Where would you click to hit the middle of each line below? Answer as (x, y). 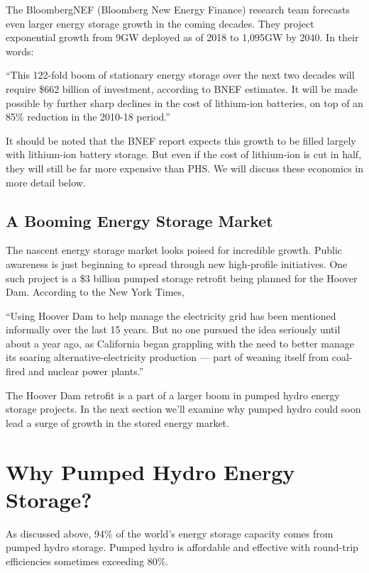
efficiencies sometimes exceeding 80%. (87, 561)
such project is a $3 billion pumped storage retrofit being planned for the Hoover (182, 278)
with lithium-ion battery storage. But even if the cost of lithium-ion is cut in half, (184, 154)
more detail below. (46, 182)
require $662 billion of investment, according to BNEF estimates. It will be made (182, 88)
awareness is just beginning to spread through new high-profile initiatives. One (177, 263)
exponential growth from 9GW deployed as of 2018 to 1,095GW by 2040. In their (182, 37)
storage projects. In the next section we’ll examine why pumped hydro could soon (183, 409)
